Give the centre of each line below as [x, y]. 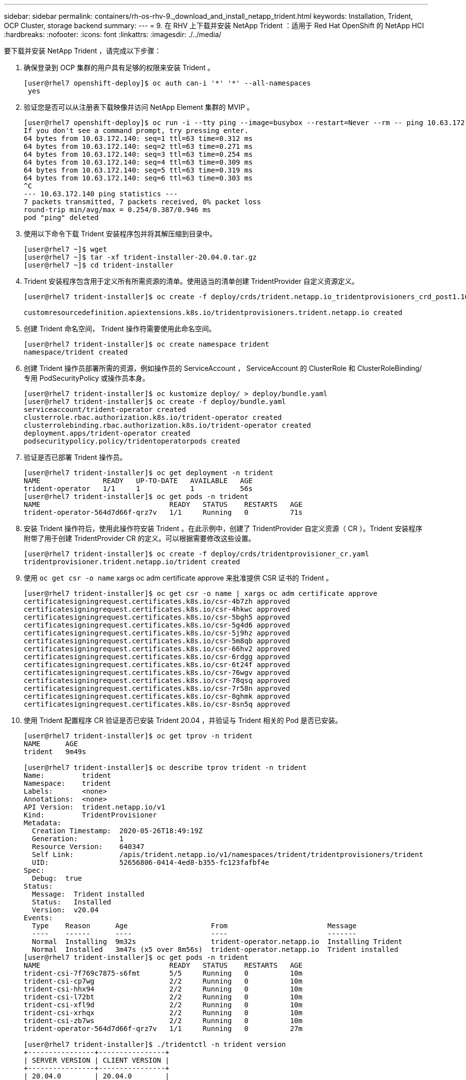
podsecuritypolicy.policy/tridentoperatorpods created [132, 441]
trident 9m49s [55, 752]
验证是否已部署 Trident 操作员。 [75, 457]
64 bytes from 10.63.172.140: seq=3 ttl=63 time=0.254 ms [138, 154]
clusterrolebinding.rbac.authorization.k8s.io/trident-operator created [167, 425]
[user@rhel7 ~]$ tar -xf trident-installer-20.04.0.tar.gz [140, 257]
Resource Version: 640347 [88, 847]
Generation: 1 [78, 839]
